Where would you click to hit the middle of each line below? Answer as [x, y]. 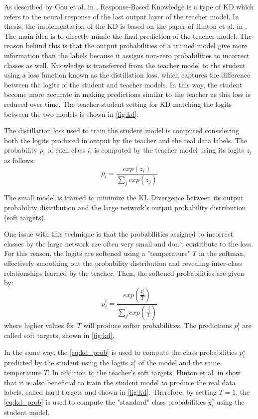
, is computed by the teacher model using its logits [167, 150]
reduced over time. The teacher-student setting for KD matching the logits [118, 104]
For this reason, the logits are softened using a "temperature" [97, 253]
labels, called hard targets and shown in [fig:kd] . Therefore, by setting [110, 392]
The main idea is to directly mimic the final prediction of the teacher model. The [128, 36]
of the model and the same [179, 362]
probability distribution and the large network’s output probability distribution [125, 207]
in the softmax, [222, 253]
